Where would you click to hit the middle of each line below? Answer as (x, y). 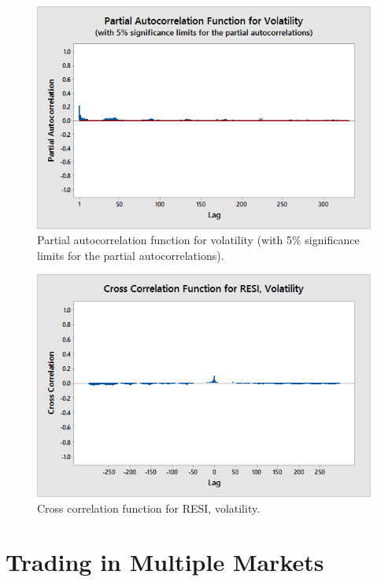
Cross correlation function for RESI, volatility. (149, 508)
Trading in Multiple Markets (165, 562)
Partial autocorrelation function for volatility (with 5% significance (198, 240)
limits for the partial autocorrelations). (131, 255)
